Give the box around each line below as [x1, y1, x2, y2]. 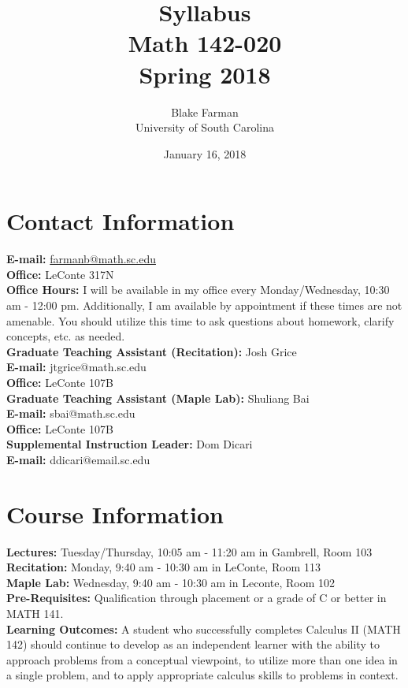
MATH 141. [6, 605, 64, 622]
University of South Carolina [135, 119, 274, 136]
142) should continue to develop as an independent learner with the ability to [6, 636, 380, 653]
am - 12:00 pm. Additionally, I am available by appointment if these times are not [6, 297, 402, 313]
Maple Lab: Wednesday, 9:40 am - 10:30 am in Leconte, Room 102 [6, 574, 336, 590]
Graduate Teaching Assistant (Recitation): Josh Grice [6, 343, 297, 359]
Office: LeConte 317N [6, 266, 114, 282]
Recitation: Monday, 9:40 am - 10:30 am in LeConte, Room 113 [6, 559, 321, 575]
